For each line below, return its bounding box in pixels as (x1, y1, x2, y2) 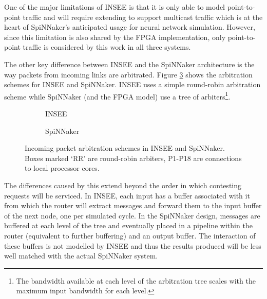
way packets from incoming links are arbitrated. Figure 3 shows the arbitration (4, 69, 253, 79)
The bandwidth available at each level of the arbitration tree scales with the (16, 275, 256, 286)
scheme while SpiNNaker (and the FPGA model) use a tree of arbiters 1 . (4, 89, 231, 102)
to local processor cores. (25, 163, 100, 173)
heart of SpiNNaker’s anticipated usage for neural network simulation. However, (4, 22, 255, 32)
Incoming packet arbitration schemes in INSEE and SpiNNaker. (25, 143, 225, 153)
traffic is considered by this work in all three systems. (23, 42, 191, 52)
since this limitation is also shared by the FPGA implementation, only (4, 31, 226, 42)
